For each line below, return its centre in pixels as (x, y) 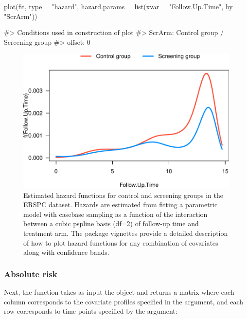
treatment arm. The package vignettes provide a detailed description (126, 233)
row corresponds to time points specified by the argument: (91, 311)
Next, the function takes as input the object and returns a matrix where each (119, 292)
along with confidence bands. (66, 252)
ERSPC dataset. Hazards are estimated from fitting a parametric (121, 204)
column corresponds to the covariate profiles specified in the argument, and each (124, 301)
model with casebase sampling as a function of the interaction (115, 214)
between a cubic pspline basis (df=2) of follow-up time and (111, 223)
